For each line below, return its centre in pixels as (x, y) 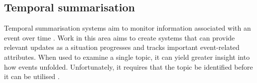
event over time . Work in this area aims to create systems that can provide (120, 37)
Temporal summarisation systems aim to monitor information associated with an (128, 28)
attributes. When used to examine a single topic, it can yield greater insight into (127, 57)
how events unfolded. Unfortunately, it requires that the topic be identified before (128, 66)
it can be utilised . (32, 76)
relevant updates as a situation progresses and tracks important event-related (122, 47)
